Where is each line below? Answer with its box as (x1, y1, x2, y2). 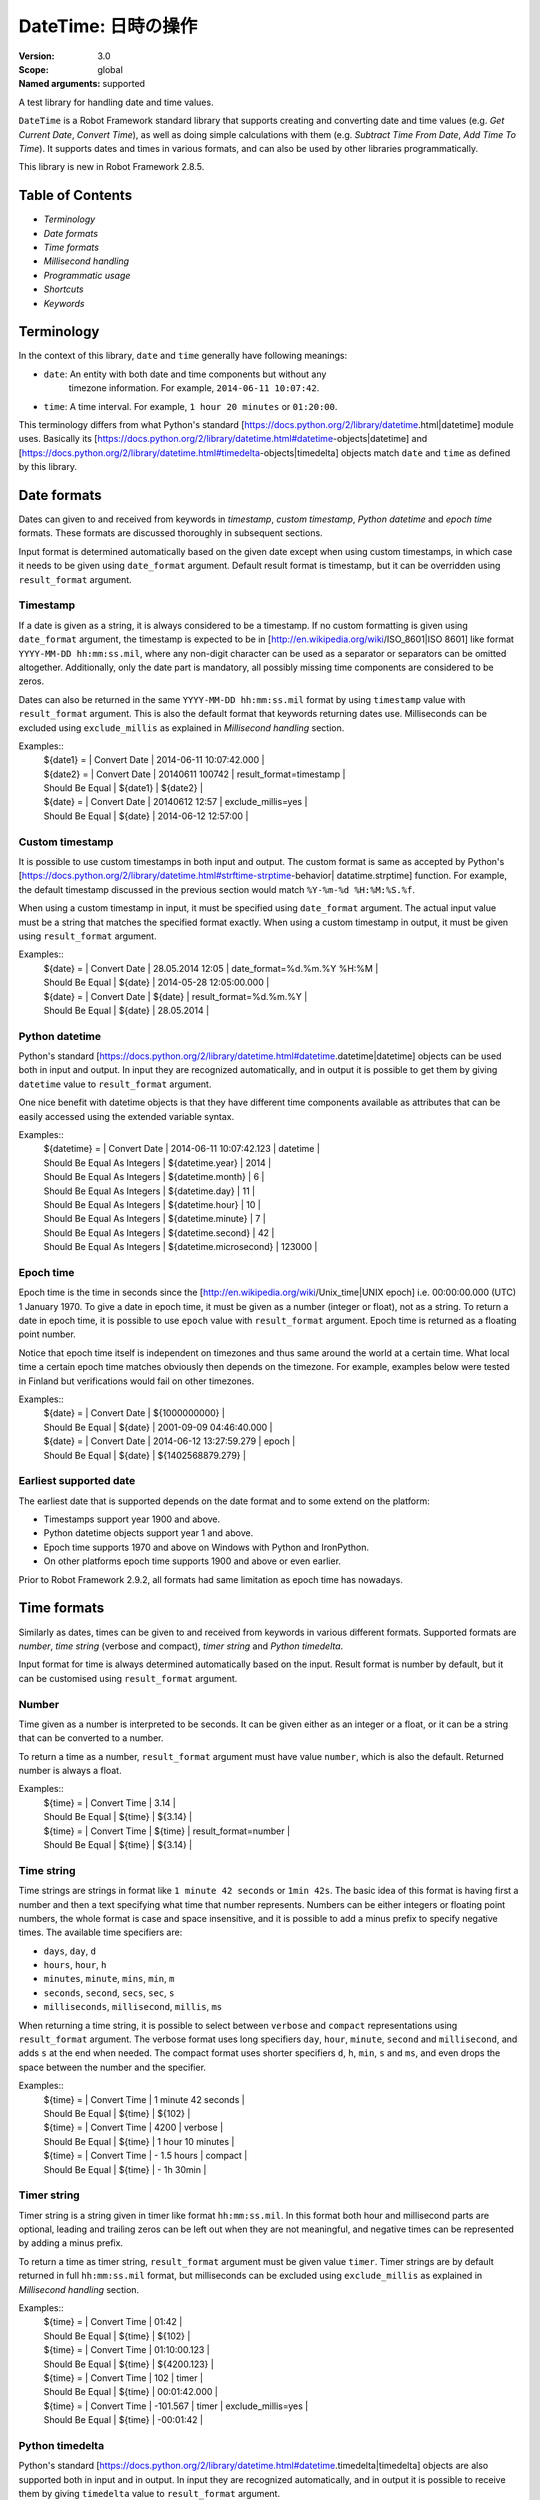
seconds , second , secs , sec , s (43, 1986, 175, 1999)
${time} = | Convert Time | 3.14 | (43, 1796, 177, 1809)
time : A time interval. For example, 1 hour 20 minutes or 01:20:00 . (43, 400, 338, 412)
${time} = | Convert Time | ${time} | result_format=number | (43, 1825, 290, 1837)
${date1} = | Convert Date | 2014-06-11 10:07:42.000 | (43, 754, 265, 766)
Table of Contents (18, 187, 133, 204)
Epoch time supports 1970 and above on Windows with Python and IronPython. (43, 1541, 370, 1553)
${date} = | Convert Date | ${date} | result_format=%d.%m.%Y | (43, 990, 308, 1002)
